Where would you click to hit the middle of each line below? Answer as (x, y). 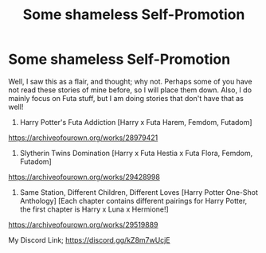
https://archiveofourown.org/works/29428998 (84, 177)
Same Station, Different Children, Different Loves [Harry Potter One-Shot (139, 192)
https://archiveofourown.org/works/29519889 (83, 224)
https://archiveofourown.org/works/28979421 (83, 138)
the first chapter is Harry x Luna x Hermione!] (94, 209)
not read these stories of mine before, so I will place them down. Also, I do (130, 90)
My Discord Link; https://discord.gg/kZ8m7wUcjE (89, 239)
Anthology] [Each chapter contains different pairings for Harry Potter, (133, 200)
